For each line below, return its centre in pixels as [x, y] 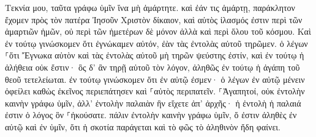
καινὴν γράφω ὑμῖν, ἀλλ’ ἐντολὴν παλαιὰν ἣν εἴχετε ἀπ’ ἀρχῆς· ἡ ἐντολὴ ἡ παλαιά [153, 103]
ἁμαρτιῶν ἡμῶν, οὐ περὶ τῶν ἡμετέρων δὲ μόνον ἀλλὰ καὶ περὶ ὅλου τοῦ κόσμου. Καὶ [158, 31]
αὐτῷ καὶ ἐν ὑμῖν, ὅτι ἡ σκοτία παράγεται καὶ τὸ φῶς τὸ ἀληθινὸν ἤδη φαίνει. [143, 126]
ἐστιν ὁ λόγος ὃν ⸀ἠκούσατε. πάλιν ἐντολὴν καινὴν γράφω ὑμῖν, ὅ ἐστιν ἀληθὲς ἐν [151, 115]
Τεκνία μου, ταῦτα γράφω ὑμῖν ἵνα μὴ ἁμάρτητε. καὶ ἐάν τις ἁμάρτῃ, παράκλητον [150, 7]
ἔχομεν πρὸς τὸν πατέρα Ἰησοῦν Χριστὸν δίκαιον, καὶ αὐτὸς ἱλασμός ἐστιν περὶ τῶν [154, 19]
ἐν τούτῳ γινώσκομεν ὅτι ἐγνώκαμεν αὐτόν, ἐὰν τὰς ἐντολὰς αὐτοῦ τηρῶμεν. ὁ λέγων [156, 43]
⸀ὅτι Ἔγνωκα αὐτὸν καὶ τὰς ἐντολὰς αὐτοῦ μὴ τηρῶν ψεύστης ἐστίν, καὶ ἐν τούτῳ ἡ [155, 55]
